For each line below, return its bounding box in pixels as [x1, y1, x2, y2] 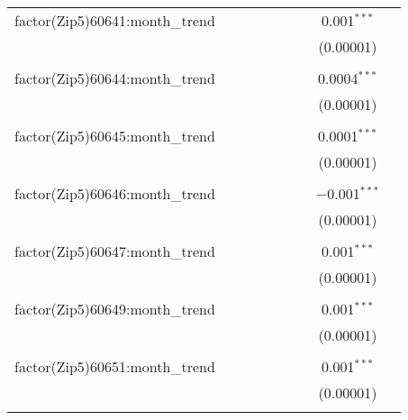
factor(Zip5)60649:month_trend [14, 298, 215, 319]
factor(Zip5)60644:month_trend [14, 68, 215, 88]
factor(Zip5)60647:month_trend [14, 241, 215, 261]
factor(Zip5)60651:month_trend [14, 356, 215, 377]
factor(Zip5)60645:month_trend [14, 125, 215, 146]
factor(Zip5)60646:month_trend [14, 183, 215, 204]
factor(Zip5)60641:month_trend [14, 10, 215, 31]
